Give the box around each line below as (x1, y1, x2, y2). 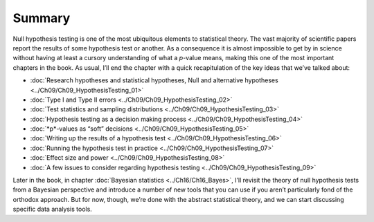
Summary (12, 10, 71, 26)
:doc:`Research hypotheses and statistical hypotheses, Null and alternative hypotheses (30, 76, 278, 84)
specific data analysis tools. (12, 205, 93, 214)
